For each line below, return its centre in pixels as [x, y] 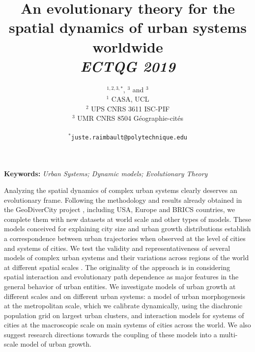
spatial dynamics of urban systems [128, 27]
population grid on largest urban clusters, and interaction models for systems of [124, 315]
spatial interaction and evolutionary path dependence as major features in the [121, 277]
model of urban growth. [56, 344]
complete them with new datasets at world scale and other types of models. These [127, 219]
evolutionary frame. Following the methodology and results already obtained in [123, 200]
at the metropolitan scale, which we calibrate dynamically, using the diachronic [123, 306]
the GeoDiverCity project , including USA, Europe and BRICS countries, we [120, 209]
